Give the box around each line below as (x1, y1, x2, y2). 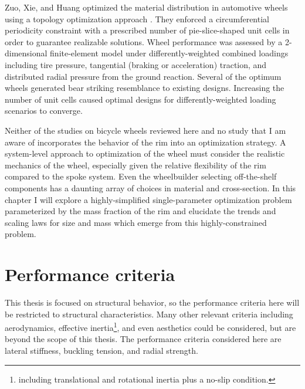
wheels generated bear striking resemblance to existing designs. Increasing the (5, 82, 284, 94)
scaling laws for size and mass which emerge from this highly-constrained (5, 216, 267, 228)
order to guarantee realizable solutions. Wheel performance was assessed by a (5, 35, 283, 48)
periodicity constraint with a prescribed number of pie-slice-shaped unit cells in (5, 24, 290, 36)
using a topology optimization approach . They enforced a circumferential (5, 12, 269, 25)
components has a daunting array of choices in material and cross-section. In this (5, 181, 296, 194)
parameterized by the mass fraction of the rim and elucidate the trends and (5, 205, 276, 217)
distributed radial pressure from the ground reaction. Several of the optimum (5, 70, 282, 82)
